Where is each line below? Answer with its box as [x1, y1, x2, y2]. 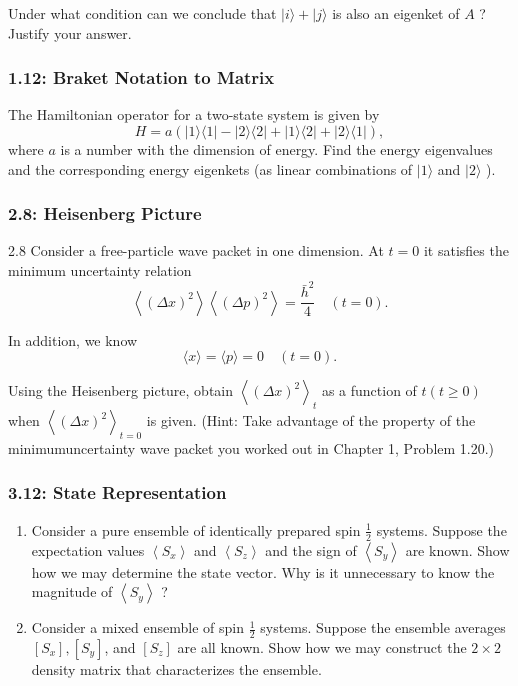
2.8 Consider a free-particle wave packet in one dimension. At [8, 240, 384, 261]
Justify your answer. [8, 22, 132, 43]
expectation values [31, 539, 145, 560]
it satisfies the [423, 240, 509, 261]
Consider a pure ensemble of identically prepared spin [31, 519, 361, 540]
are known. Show [405, 539, 510, 560]
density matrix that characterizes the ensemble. [31, 659, 322, 680]
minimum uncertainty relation [8, 260, 192, 280]
